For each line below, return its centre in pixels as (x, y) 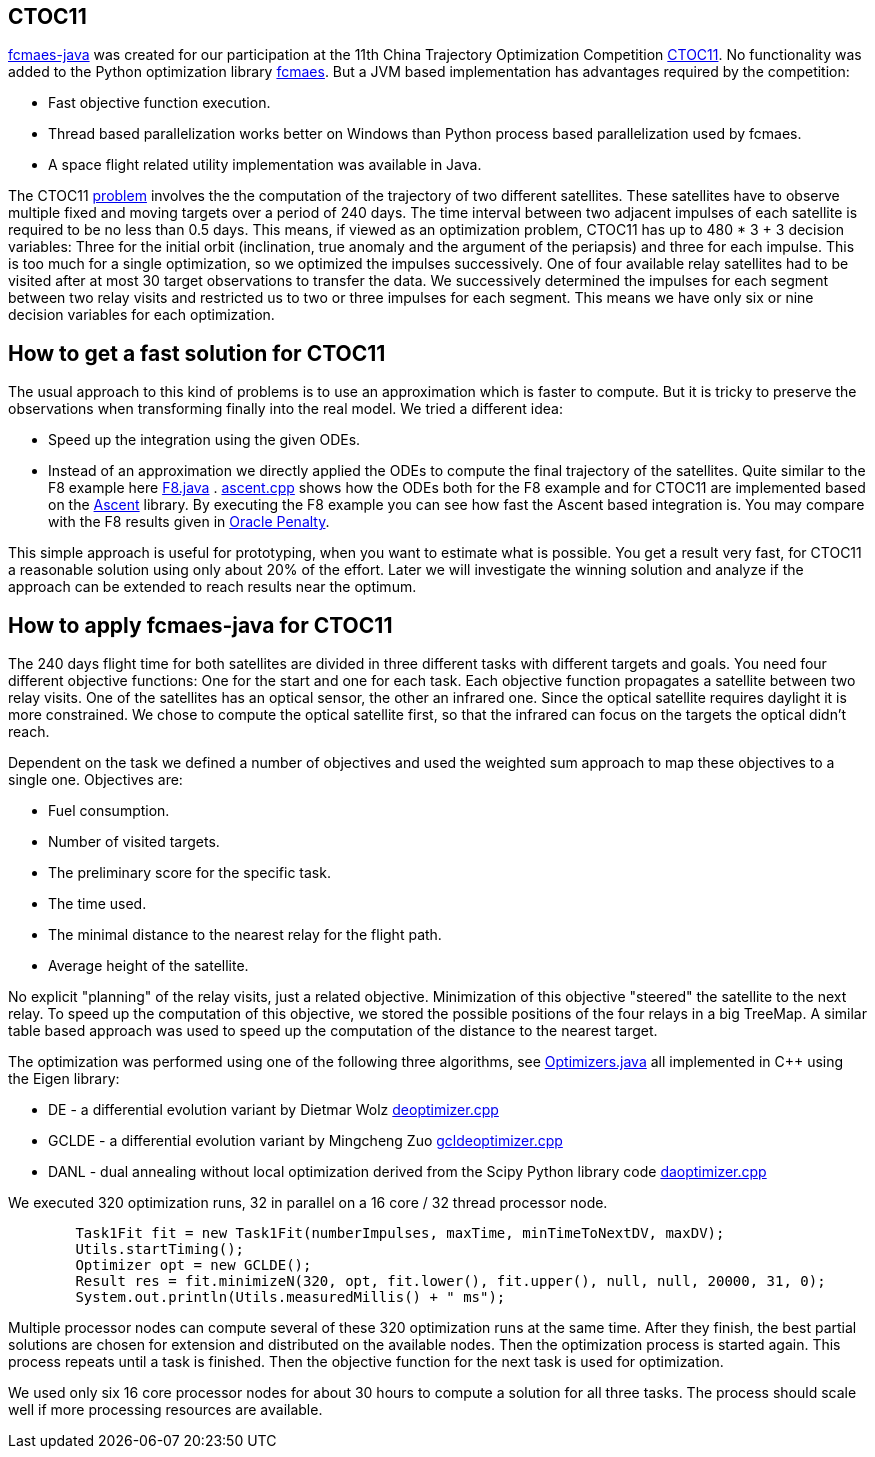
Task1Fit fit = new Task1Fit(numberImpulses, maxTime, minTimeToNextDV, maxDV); (400, 1233)
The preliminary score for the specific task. (189, 873)
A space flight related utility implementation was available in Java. (265, 165)
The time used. (97, 904)
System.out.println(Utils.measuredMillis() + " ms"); (290, 1297)
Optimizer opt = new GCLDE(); (193, 1265)
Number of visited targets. (134, 842)
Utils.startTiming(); (160, 1249)
